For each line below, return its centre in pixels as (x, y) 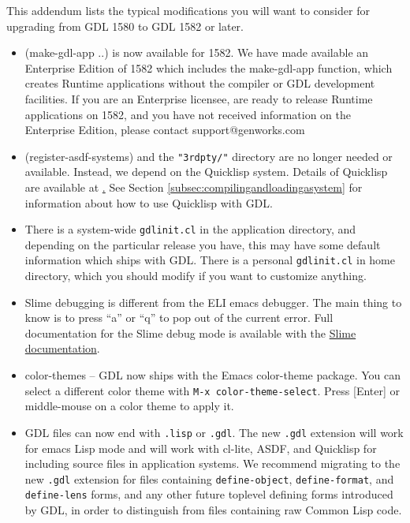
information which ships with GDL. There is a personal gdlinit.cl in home (210, 260)
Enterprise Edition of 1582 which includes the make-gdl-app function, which (209, 67)
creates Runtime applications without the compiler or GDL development (200, 83)
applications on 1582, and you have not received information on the (188, 114)
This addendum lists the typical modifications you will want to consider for (188, 10)
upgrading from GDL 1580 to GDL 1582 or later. (125, 26)
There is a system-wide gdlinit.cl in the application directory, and (190, 229)
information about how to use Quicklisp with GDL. (149, 202)
